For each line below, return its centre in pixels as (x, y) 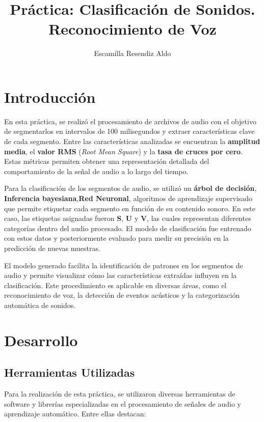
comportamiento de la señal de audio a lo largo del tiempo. (96, 171)
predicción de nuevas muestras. (52, 248)
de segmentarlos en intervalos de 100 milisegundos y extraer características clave (129, 131)
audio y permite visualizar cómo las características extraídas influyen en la (121, 275)
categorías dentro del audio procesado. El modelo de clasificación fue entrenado (128, 228)
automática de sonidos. (40, 305)
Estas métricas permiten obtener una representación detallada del (107, 161)
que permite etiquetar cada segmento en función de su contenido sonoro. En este (130, 208)
